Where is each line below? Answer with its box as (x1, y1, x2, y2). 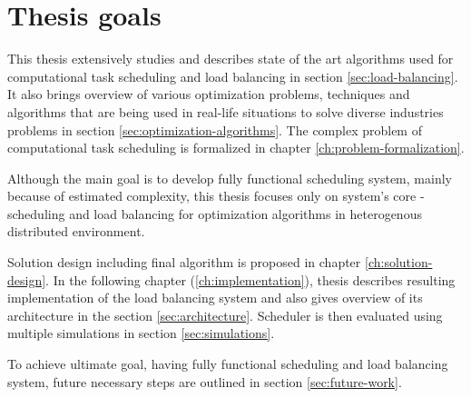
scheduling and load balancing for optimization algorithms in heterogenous (7, 204, 422, 223)
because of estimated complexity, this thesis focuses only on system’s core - (7, 186, 425, 205)
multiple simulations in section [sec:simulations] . (7, 323, 275, 343)
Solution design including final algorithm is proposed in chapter (7, 253, 361, 272)
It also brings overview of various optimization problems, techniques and (7, 85, 410, 104)
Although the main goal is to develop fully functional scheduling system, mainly (7, 168, 452, 187)
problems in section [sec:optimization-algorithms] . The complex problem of (7, 120, 422, 139)
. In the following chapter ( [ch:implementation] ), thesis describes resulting (45, 270, 456, 289)
